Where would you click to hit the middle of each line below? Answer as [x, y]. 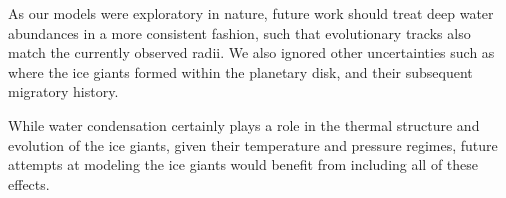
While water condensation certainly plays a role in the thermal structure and [244, 124]
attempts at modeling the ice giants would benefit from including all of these [243, 164]
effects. [29, 183]
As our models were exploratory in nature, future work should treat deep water [251, 13]
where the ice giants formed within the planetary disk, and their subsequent [240, 71]
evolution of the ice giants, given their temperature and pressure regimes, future [253, 144]
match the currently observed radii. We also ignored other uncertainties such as [251, 52]
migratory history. [63, 91]
